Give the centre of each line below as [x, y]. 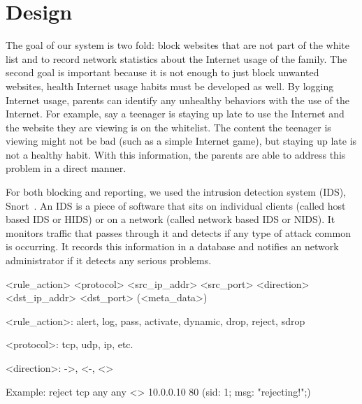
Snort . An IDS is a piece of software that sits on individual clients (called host [176, 205]
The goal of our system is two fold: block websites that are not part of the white [178, 45]
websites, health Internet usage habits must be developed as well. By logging [170, 86]
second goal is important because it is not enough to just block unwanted [162, 72]
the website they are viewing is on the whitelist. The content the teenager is [168, 127]
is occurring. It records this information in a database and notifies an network [172, 246]
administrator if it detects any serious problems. [109, 260]
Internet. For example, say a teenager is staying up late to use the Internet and [175, 114]
